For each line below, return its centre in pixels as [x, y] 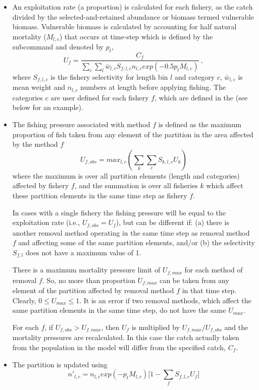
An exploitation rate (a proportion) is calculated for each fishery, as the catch [133, 7]
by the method [35, 144]
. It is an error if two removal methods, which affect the [165, 300]
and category [195, 76]
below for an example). [48, 107]
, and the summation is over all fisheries [136, 185]
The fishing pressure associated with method [81, 124]
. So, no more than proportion [89, 280]
